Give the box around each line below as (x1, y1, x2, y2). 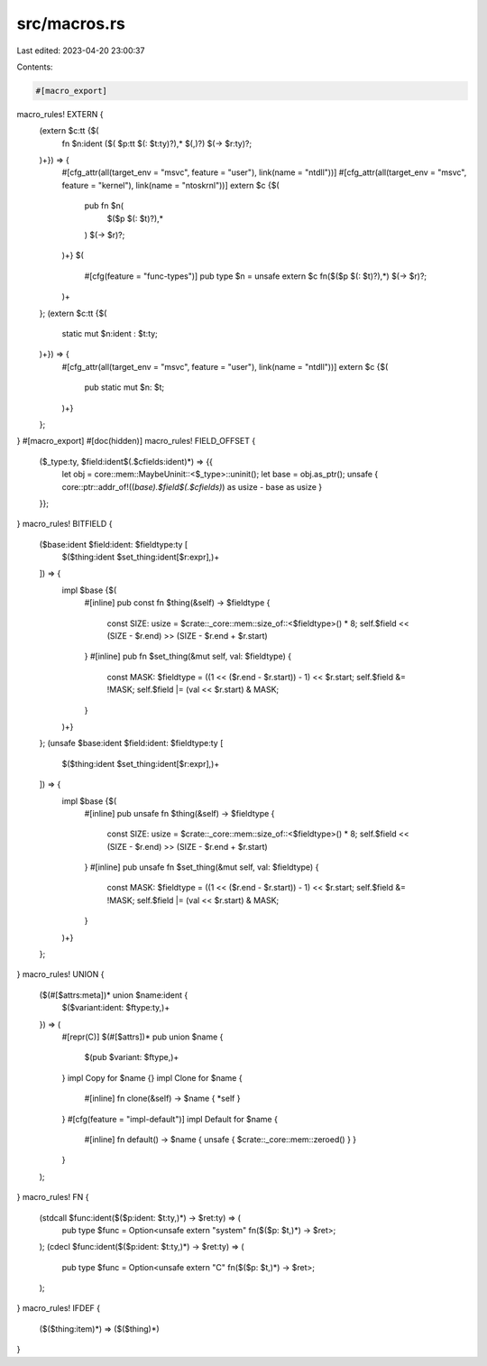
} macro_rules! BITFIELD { (16, 519, 113, 530)
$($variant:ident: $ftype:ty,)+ (61, 1002, 170, 1013)
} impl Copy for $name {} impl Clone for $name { (61, 1072, 243, 1083)
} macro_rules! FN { (16, 1192, 89, 1203)
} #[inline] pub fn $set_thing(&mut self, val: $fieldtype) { (84, 651, 292, 662)
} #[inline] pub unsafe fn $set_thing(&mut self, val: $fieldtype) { (84, 862, 319, 872)
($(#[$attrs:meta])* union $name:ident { (39, 989, 188, 1001)
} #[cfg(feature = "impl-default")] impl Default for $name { (61, 1113, 279, 1124)
